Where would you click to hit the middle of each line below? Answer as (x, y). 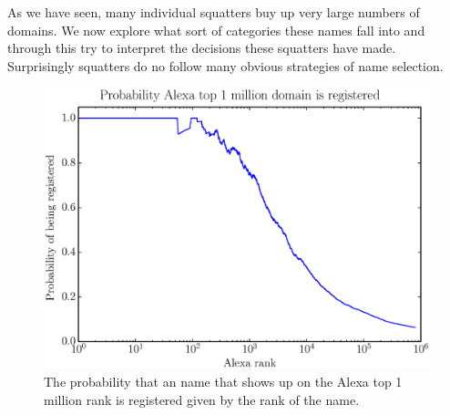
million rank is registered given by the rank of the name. (202, 399)
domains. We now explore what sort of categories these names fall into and (216, 30)
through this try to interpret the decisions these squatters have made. (202, 48)
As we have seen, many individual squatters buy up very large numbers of (214, 12)
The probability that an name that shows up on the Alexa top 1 (223, 382)
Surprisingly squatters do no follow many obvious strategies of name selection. (225, 65)
